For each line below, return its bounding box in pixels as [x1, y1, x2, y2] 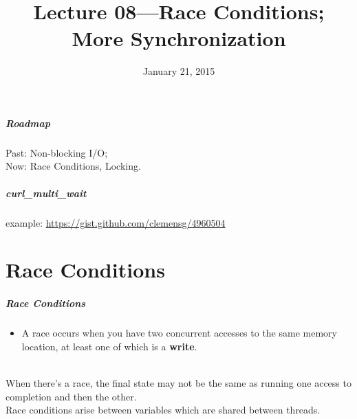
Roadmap [6, 115, 50, 130]
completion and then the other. [6, 389, 137, 403]
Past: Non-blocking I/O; [6, 145, 108, 159]
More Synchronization [72, 24, 286, 52]
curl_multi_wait [6, 185, 87, 200]
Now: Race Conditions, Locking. [6, 159, 141, 173]
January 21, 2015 [142, 64, 215, 78]
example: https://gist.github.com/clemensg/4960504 [6, 215, 226, 229]
